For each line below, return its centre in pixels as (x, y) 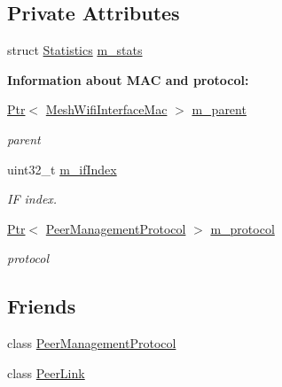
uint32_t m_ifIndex (62, 169)
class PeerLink (46, 372)
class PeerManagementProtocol (92, 343)
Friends (42, 306)
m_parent (219, 109)
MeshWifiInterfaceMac (106, 109)
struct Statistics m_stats (75, 50)
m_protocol (243, 228)
